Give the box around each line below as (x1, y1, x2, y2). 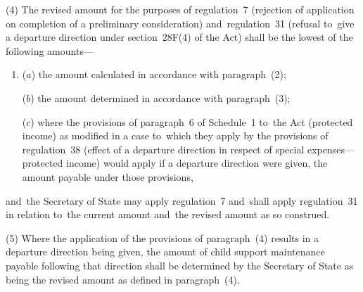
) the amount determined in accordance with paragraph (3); (30, 90, 291, 105)
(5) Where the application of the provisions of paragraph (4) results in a (6, 230, 319, 245)
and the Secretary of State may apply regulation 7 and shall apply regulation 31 (6, 193, 358, 208)
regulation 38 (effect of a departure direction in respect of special (22, 141, 305, 156)
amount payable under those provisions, (22, 169, 193, 184)
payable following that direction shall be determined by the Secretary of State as (6, 258, 354, 272)
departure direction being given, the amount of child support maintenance (6, 244, 325, 259)
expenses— (307, 141, 355, 156)
